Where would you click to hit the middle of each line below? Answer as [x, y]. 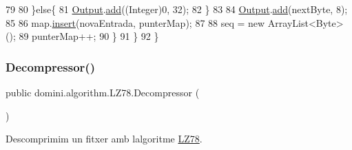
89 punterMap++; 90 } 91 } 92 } [89, 36]
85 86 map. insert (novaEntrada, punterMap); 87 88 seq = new [135, 22]
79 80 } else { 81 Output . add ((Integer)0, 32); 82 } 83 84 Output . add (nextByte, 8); [177, 9]
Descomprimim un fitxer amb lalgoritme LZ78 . [104, 139]
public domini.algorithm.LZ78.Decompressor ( [103, 92]
